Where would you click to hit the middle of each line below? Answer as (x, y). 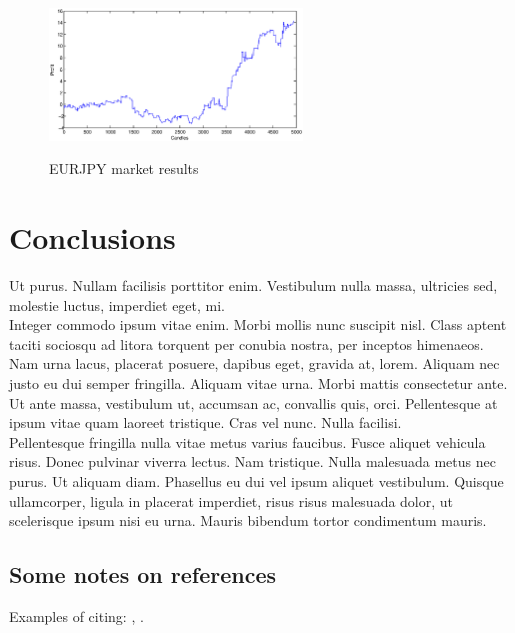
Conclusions (92, 237)
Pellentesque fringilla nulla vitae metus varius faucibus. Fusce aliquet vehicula (247, 441)
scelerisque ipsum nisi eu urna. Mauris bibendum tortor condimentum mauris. (248, 520)
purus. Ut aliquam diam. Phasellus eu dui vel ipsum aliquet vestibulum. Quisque (256, 480)
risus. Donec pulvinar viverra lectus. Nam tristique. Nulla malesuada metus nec (252, 461)
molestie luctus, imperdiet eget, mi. (117, 304)
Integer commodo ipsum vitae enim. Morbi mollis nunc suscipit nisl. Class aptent (258, 324)
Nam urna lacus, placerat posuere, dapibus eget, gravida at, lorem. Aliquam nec (254, 363)
